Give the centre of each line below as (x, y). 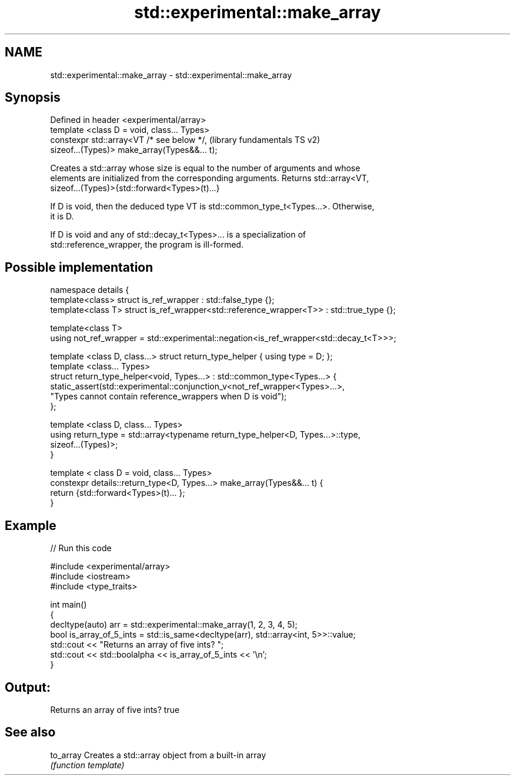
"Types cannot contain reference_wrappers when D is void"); (168, 396)
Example (31, 525)
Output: (28, 687)
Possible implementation (79, 267)
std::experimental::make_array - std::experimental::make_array (171, 75)
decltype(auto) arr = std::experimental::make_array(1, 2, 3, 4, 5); (174, 625)
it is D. (62, 216)
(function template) (87, 765)
